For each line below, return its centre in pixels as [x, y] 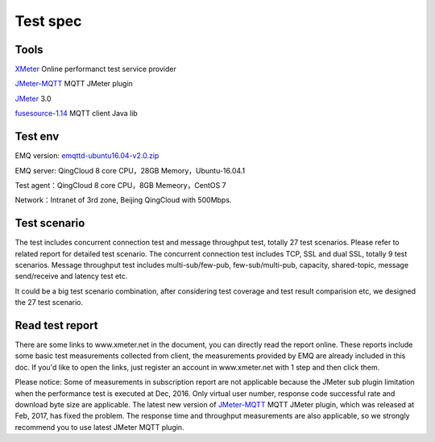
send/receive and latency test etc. [71, 276]
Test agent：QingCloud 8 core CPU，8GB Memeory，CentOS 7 [120, 185]
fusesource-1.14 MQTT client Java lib [77, 114]
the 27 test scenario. [49, 302]
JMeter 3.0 [33, 98]
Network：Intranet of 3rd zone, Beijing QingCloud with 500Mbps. [123, 200]
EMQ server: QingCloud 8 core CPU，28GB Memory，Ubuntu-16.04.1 [130, 170]
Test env [37, 137]
